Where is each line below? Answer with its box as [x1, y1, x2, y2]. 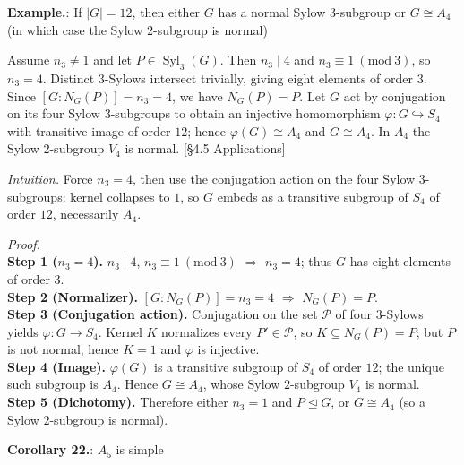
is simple [116, 440, 164, 459]
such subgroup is [7, 375, 99, 393]
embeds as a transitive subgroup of [217, 186, 408, 205]
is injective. [197, 340, 260, 358]
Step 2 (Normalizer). [7, 287, 138, 306]
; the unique [378, 357, 444, 375]
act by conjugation [343, 86, 446, 105]
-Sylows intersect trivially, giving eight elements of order [104, 68, 414, 87]
